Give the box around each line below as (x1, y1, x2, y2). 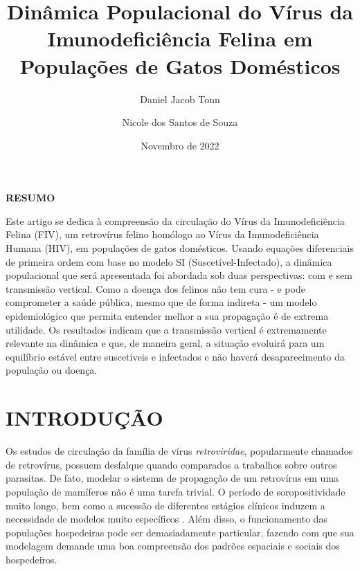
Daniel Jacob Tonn (140, 91, 220, 106)
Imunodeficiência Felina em (47, 24, 313, 53)
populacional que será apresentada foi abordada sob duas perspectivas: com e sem (6, 268, 352, 282)
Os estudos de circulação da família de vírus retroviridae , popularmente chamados (6, 444, 353, 458)
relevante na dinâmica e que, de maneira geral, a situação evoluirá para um (6, 336, 325, 350)
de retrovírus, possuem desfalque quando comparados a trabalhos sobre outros (6, 457, 337, 471)
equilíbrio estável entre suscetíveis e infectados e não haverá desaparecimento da (6, 349, 345, 363)
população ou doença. (6, 363, 98, 377)
